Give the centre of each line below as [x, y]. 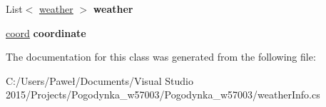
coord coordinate [46, 32]
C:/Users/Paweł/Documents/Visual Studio [100, 80]
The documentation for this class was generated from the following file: [161, 57]
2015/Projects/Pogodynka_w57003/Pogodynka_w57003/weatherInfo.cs [163, 95]
